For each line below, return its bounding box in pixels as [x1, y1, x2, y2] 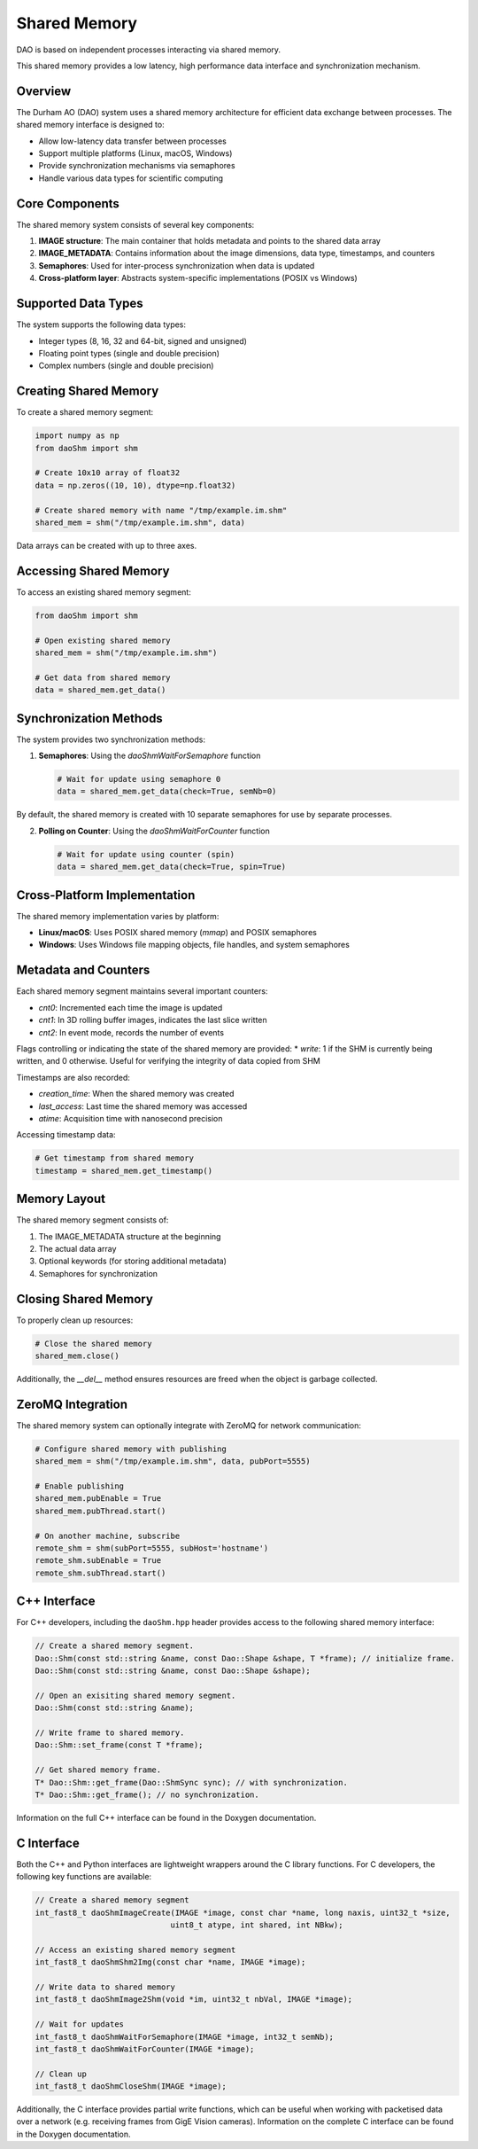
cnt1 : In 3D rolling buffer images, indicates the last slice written [38, 1015, 267, 1026]
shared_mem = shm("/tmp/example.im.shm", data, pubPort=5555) [35, 1457, 311, 1466]
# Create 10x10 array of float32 [35, 468, 181, 478]
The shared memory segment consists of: [16, 1215, 169, 1225]
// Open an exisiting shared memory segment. [35, 1690, 236, 1700]
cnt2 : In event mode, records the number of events [38, 1027, 225, 1037]
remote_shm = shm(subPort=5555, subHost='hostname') [35, 1543, 269, 1553]
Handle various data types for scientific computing [38, 173, 224, 184]
